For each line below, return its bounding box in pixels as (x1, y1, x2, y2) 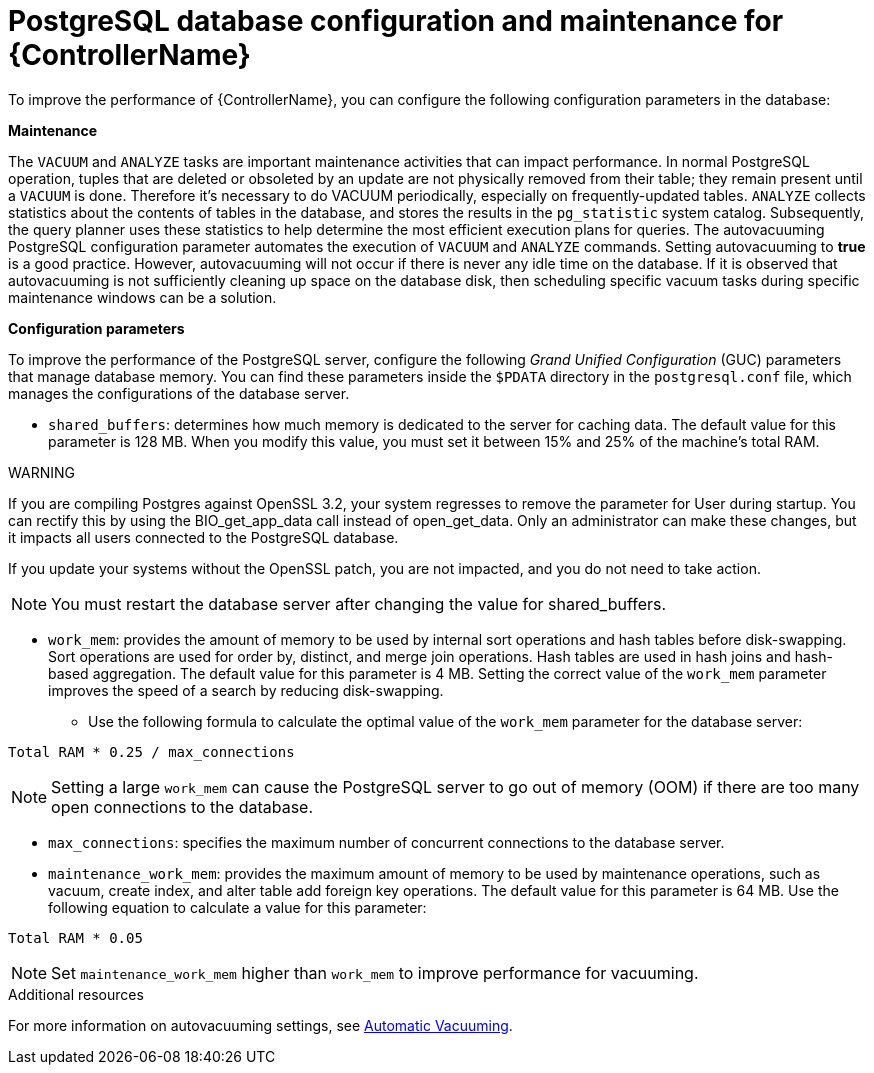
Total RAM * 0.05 (8, 929, 143, 946)
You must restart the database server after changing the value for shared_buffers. (51, 593, 667, 614)
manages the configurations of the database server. (8, 384, 350, 402)
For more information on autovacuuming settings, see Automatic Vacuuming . (8, 1016, 513, 1034)
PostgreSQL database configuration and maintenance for (8, 4, 784, 38)
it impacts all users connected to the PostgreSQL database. (8, 528, 399, 546)
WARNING (8, 463, 75, 481)
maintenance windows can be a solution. (8, 288, 277, 306)
